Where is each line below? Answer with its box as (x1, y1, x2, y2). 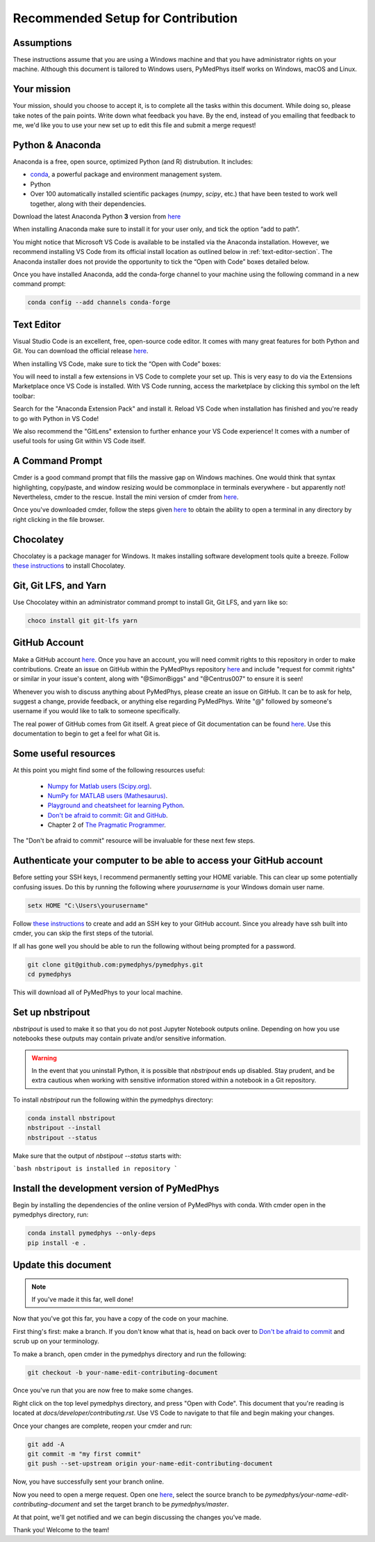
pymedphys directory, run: (12, 1211, 89, 1219)
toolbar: (12, 392, 35, 400)
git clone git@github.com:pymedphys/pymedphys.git (27, 960, 204, 969)
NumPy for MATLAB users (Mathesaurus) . (47, 791, 168, 800)
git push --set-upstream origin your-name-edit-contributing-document (27, 1460, 274, 1468)
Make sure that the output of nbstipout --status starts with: (12, 1152, 182, 1160)
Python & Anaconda (12, 139, 101, 151)
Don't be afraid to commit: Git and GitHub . (47, 811, 168, 819)
